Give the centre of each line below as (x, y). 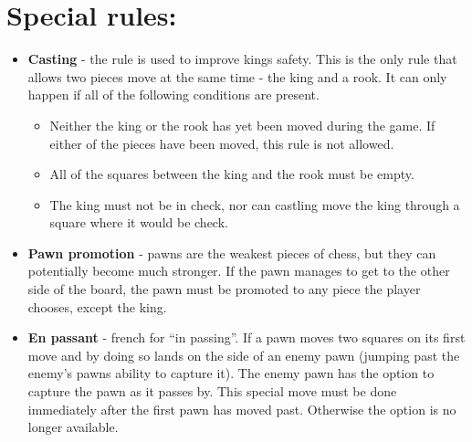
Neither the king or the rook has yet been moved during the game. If (242, 125)
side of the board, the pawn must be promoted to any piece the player (224, 289)
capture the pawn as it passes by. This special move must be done (212, 391)
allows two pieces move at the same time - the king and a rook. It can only (237, 76)
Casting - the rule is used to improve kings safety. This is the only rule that (242, 59)
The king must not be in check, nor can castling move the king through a (255, 204)
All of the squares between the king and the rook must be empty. (232, 174)
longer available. (73, 427)
